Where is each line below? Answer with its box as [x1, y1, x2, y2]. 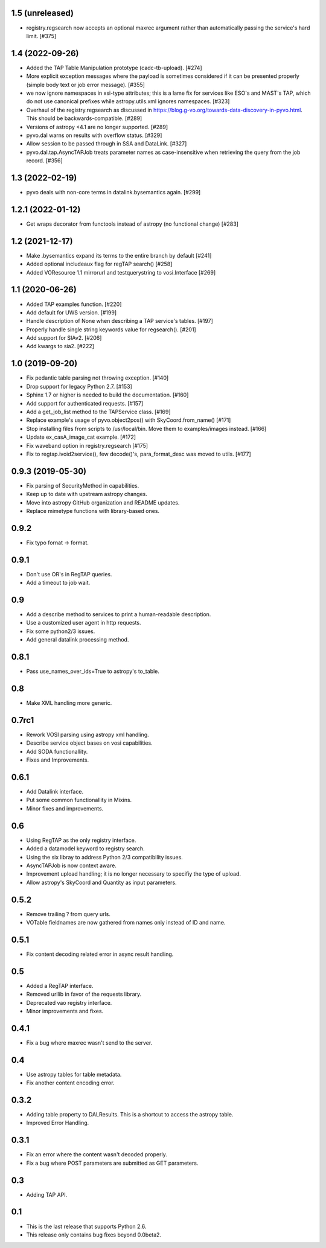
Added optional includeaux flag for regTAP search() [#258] [26, 260, 173, 268]
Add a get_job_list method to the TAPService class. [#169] [26, 408, 171, 415]
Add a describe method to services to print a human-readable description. [26, 611, 211, 618]
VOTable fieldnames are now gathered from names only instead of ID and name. [26, 918, 226, 926]
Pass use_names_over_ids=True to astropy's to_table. [26, 667, 160, 675]
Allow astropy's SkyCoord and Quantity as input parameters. [26, 879, 177, 886]
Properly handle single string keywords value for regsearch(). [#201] [26, 326, 196, 333]
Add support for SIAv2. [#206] [26, 334, 102, 342]
